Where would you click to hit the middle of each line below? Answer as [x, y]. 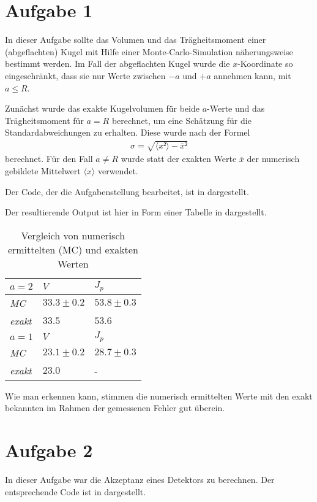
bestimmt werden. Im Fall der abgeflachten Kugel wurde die [117, 64]
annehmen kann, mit [252, 75]
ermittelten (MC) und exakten [73, 249]
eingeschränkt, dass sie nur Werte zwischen [85, 75]
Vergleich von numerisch [73, 235]
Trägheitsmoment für [44, 120]
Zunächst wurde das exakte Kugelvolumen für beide [102, 108]
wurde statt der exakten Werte [179, 159]
